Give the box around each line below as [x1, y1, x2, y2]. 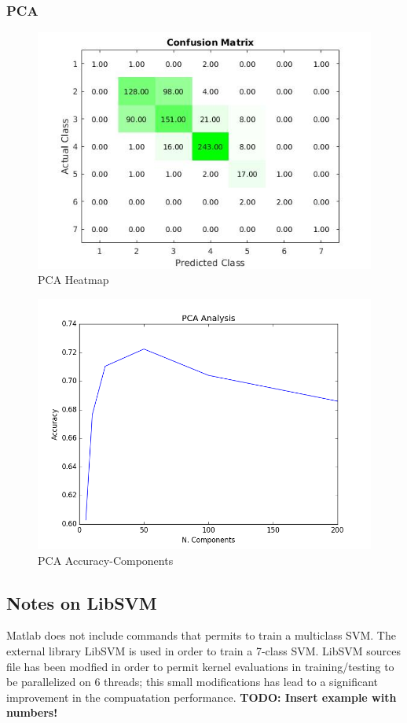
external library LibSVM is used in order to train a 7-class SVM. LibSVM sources [6, 643, 401, 659]
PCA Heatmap [38, 271, 109, 288]
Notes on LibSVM [6, 590, 157, 614]
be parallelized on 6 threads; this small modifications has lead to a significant [6, 673, 379, 690]
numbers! [6, 704, 58, 721]
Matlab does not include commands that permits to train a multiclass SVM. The [6, 627, 396, 644]
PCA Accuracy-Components [38, 551, 174, 568]
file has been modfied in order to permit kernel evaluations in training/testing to [6, 658, 394, 674]
